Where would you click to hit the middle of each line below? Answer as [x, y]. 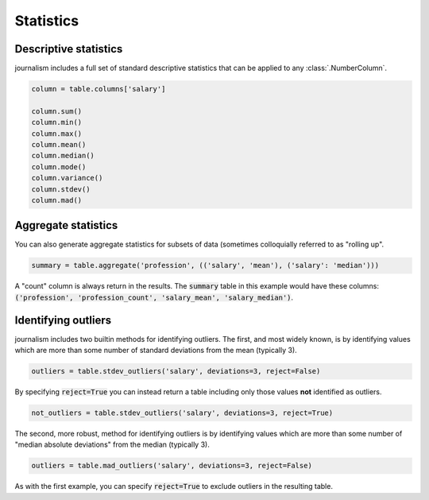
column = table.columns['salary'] [99, 89]
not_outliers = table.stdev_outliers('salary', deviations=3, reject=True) [182, 413]
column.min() [57, 122]
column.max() [57, 134]
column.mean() [59, 144]
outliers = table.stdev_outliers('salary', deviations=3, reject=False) [176, 371]
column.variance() [67, 178]
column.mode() [59, 167]
